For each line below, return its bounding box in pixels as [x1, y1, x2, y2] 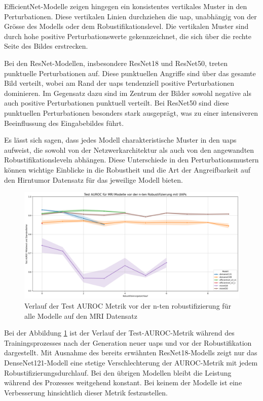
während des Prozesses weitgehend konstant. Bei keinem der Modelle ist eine [4, 377, 242, 388]
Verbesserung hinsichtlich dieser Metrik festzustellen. [4, 387, 168, 397]
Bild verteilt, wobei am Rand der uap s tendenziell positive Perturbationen [4, 78, 234, 88]
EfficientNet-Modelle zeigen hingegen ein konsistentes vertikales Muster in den [4, 1, 247, 11]
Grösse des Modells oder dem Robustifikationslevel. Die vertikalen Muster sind [4, 21, 249, 31]
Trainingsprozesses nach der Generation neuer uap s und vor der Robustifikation [4, 337, 252, 348]
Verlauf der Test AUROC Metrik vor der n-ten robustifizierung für [24, 300, 231, 311]
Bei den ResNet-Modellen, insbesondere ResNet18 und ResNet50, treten [4, 57, 228, 68]
